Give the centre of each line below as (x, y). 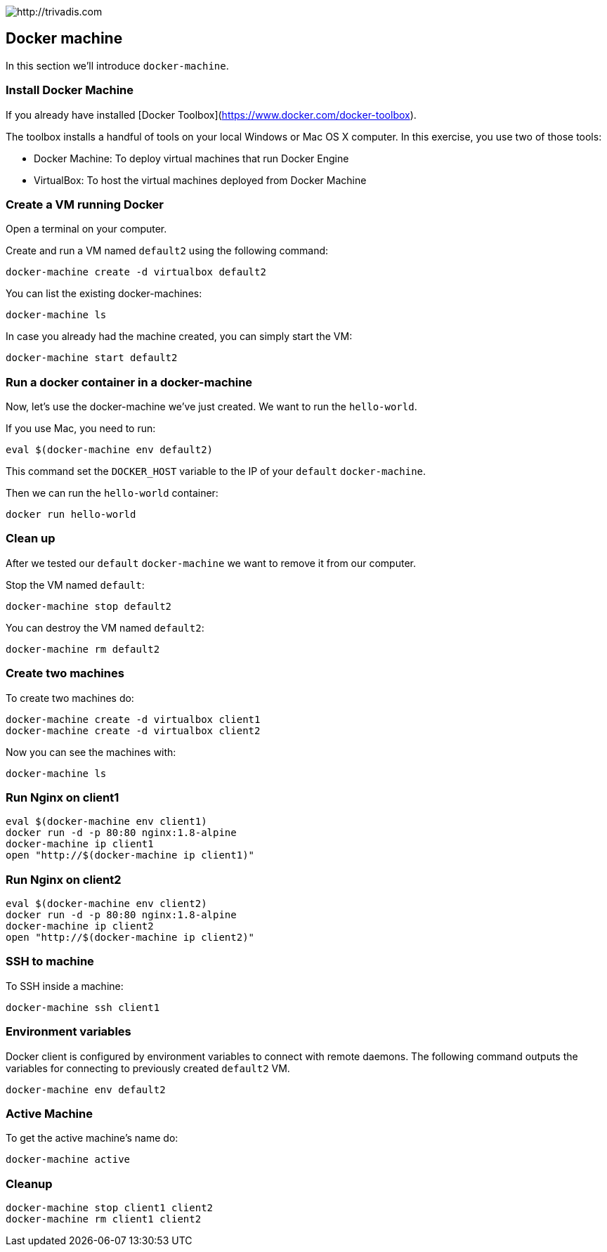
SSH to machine (50, 961)
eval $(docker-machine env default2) (110, 450)
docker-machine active (68, 1160)
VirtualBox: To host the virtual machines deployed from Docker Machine (200, 180)
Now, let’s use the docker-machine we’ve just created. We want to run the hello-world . (211, 407)
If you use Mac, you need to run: (81, 429)
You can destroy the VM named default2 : (105, 627)
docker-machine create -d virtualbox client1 (133, 719)
